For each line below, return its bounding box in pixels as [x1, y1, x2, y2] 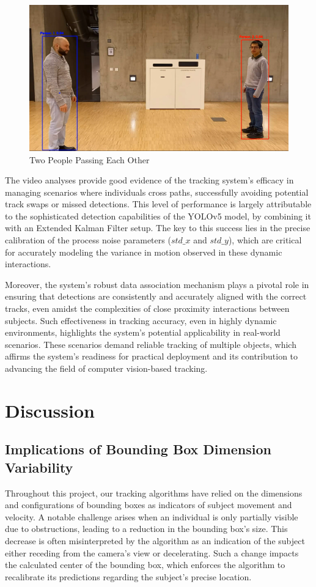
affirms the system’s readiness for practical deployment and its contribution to [5, 350, 298, 363]
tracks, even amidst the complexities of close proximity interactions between [5, 302, 290, 315]
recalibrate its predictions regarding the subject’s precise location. [5, 570, 252, 583]
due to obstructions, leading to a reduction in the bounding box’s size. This [5, 522, 288, 535]
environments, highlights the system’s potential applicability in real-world [5, 326, 281, 339]
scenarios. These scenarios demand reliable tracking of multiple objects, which [5, 338, 296, 350]
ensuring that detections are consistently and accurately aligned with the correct [5, 290, 307, 303]
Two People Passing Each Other [29, 153, 150, 166]
